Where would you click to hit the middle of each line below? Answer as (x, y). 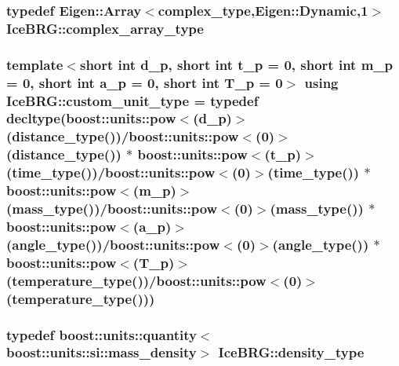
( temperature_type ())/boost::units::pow (136, 280)
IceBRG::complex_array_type (105, 28)
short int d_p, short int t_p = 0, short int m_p (236, 64)
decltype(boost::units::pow (91, 118)
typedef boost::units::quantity (102, 334)
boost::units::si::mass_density (102, 352)
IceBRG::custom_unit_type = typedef (132, 100)
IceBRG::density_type (291, 352)
